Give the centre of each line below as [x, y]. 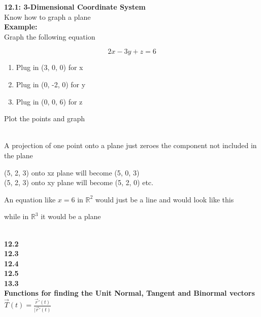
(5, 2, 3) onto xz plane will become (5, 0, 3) [72, 172]
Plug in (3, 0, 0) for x [50, 67]
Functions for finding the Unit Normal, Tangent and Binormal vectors [129, 293]
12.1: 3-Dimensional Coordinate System [75, 7]
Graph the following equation [50, 36]
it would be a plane [71, 216]
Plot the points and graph [45, 118]
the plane [19, 155]
